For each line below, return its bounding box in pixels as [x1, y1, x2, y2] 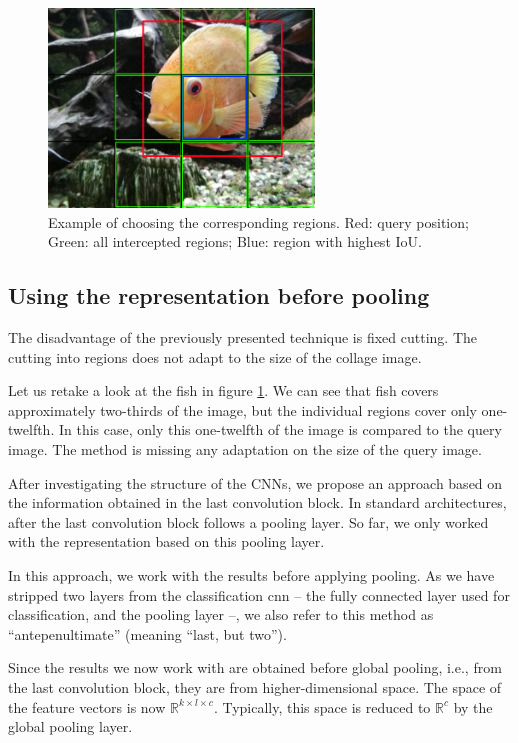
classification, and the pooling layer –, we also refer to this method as [8, 604, 434, 625]
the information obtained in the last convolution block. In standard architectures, [8, 492, 507, 513]
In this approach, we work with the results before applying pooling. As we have [8, 565, 495, 586]
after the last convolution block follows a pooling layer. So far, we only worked [8, 511, 489, 532]
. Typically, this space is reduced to [213, 696, 431, 717]
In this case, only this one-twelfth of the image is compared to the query [58, 419, 502, 440]
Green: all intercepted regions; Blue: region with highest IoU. [48, 231, 422, 252]
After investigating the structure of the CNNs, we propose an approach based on [8, 472, 503, 493]
